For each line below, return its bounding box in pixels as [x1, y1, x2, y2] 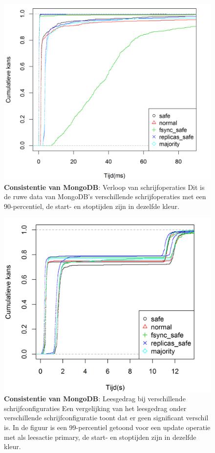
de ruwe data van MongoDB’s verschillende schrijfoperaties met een [4, 191, 206, 202]
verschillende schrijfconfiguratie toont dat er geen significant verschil [4, 412, 209, 423]
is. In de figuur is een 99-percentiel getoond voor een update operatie [4, 422, 211, 432]
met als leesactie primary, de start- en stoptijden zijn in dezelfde [4, 432, 196, 442]
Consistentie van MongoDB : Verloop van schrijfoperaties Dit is [4, 182, 205, 192]
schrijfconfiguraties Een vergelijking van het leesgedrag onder [4, 403, 187, 413]
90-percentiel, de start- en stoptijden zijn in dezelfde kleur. [4, 201, 179, 211]
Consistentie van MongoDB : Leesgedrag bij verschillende [4, 393, 186, 404]
